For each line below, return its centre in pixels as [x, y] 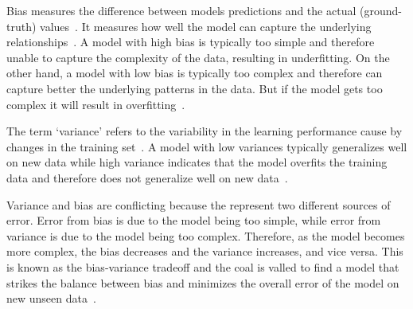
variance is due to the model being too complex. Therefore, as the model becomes [206, 235]
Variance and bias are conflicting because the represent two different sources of [199, 204]
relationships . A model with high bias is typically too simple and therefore [191, 42]
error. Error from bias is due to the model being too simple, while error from [194, 220]
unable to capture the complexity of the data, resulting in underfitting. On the [198, 57]
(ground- [380, 10]
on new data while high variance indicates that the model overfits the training [197, 162]
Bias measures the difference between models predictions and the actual [181, 10]
